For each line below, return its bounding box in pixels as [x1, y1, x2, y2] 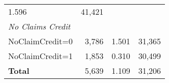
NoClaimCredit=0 [8, 35, 73, 47]
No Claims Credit [8, 20, 71, 32]
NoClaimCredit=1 [8, 50, 73, 62]
